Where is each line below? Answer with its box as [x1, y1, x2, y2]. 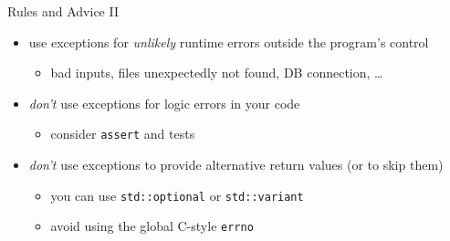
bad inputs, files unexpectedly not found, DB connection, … [50, 63, 383, 82]
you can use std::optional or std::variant [50, 185, 304, 204]
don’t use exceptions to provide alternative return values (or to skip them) [28, 155, 444, 174]
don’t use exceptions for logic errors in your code [28, 93, 300, 112]
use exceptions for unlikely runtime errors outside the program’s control [28, 32, 429, 51]
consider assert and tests [50, 124, 195, 143]
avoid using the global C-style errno [50, 216, 254, 236]
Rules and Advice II [7, 2, 119, 20]
